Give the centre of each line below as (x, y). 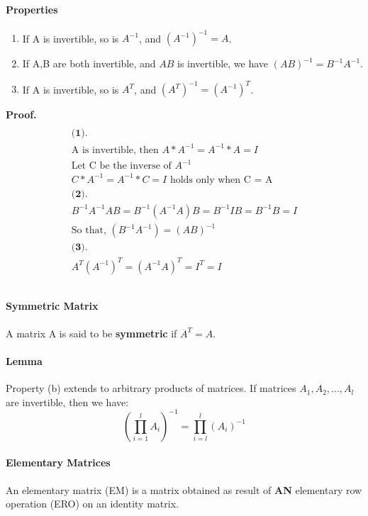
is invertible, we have (223, 63)
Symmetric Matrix (52, 306)
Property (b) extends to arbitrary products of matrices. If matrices (151, 388)
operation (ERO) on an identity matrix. (92, 504)
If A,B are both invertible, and (89, 63)
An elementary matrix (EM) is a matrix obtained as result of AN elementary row (184, 489)
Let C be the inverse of (121, 166)
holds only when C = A (221, 180)
